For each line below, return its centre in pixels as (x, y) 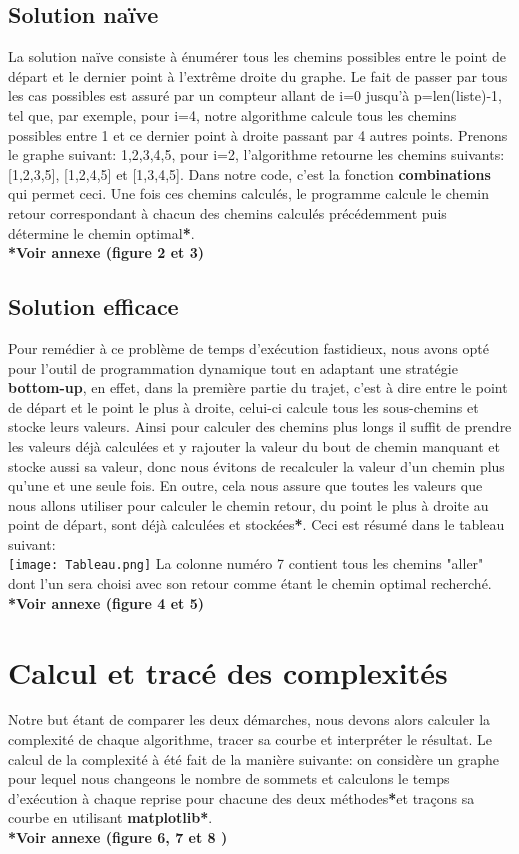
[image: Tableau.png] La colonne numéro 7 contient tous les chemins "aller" (246, 563)
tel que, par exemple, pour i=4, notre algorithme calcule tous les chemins (232, 114)
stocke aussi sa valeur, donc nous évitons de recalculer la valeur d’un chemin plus (256, 465)
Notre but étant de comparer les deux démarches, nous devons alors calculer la (249, 719)
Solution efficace (93, 306)
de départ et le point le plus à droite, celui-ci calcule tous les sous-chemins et (243, 406)
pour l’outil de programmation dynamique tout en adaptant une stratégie (233, 367)
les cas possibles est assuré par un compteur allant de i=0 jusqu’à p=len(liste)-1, (255, 95)
